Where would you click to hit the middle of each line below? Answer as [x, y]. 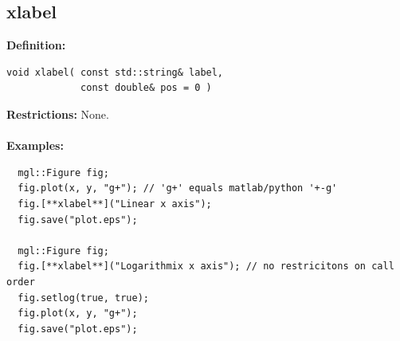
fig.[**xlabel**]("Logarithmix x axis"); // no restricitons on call [206, 267]
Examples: [35, 145]
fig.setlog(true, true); [83, 298]
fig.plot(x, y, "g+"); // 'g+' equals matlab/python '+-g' [178, 188]
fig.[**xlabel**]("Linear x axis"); [115, 204]
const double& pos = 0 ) [146, 88]
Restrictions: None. [58, 114]
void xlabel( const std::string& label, [115, 72]
